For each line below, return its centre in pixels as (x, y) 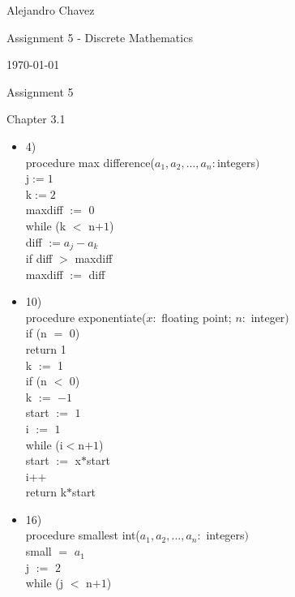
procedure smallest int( (83, 535)
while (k (46, 225)
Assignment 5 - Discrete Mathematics (100, 37)
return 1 (46, 348)
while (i (44, 444)
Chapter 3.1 (36, 119)
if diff (39, 258)
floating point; (197, 317)
